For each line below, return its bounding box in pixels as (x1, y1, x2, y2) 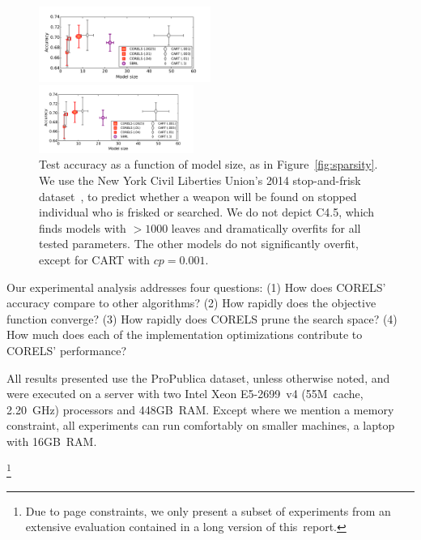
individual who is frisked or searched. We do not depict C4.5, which (39, 204, 375, 221)
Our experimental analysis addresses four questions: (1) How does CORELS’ (6, 278, 386, 295)
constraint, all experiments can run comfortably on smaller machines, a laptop (6, 417, 395, 434)
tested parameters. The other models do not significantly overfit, (39, 235, 359, 252)
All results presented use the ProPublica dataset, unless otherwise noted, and (6, 369, 390, 386)
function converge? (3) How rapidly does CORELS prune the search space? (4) (6, 310, 398, 327)
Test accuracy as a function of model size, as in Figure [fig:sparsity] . (39, 156, 378, 173)
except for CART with (39, 251, 151, 268)
